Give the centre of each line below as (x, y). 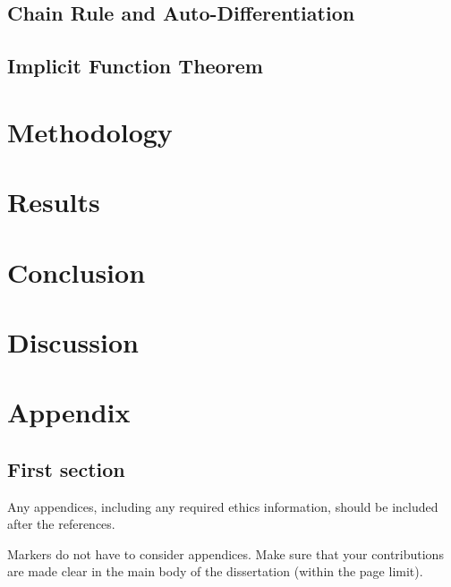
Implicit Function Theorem (135, 66)
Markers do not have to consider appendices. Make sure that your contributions (225, 553)
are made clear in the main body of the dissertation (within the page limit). (215, 571)
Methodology (90, 131)
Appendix (69, 412)
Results (54, 202)
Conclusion (77, 272)
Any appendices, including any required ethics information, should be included (223, 506)
